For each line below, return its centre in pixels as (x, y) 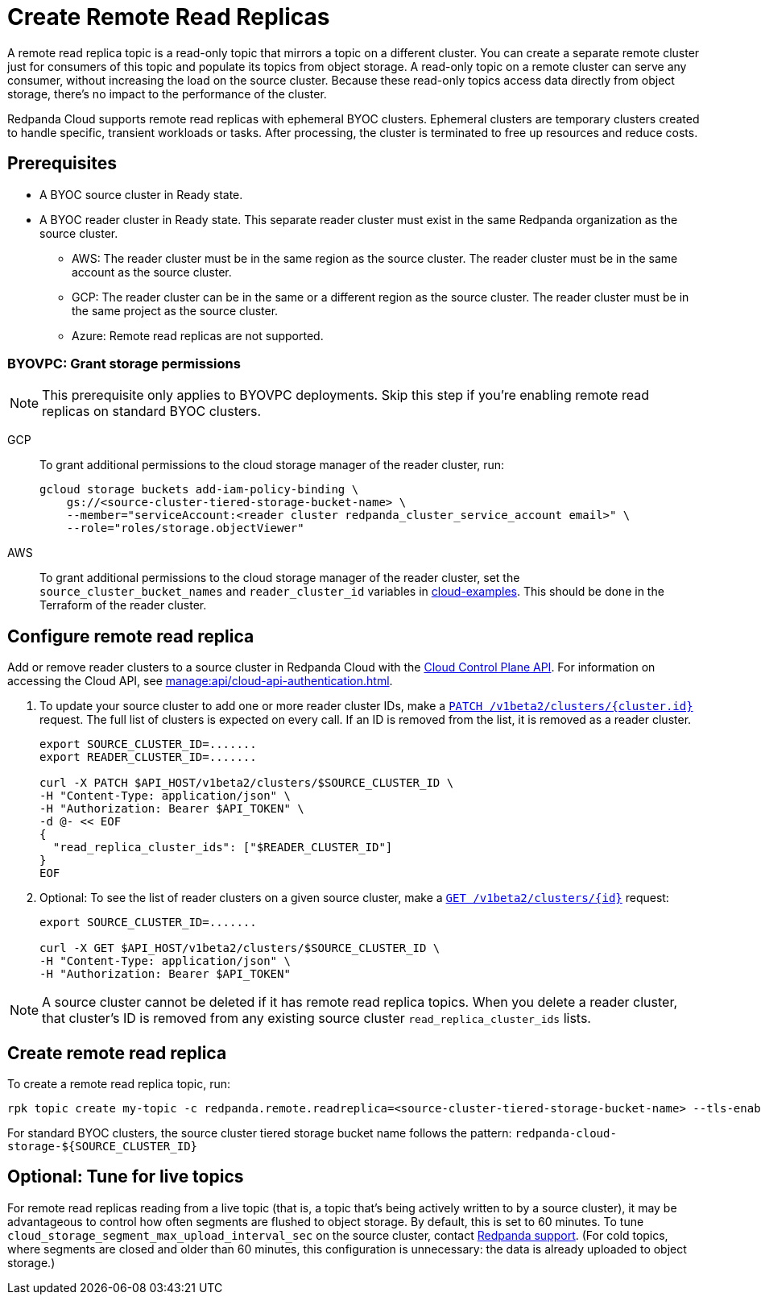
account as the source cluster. (152, 272)
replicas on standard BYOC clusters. (152, 411)
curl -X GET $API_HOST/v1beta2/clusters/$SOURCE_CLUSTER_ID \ (240, 948)
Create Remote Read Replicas (169, 17)
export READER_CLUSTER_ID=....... (148, 757)
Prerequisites (62, 164)
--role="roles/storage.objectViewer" (185, 528)
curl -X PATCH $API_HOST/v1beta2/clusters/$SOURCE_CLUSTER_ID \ (247, 783)
